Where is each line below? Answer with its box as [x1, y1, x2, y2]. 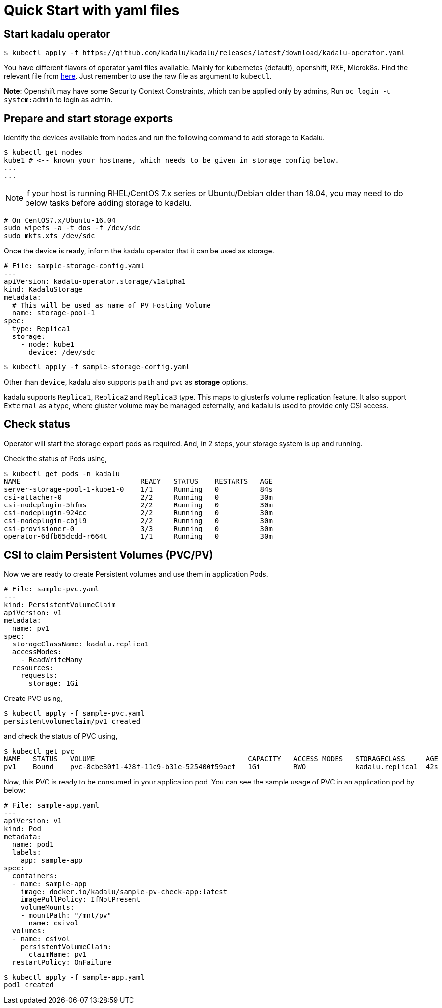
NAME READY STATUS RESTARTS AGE [4, 477, 273, 485]
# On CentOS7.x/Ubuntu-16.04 [4, 216, 116, 224]
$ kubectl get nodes [4, 148, 83, 157]
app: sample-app [20, 856, 83, 864]
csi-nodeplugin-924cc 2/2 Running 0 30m [4, 508, 273, 517]
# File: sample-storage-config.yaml [4, 262, 145, 270]
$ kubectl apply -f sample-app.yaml [4, 973, 145, 981]
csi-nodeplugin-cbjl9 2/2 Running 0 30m [4, 516, 273, 525]
